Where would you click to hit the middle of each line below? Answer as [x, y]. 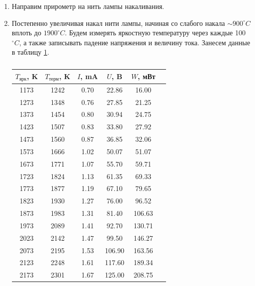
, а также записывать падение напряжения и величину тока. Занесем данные [135, 42]
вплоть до [26, 33]
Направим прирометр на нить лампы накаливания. [88, 6]
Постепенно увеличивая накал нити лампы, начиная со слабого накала [118, 23]
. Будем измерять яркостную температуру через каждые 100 [155, 33]
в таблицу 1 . [30, 52]
